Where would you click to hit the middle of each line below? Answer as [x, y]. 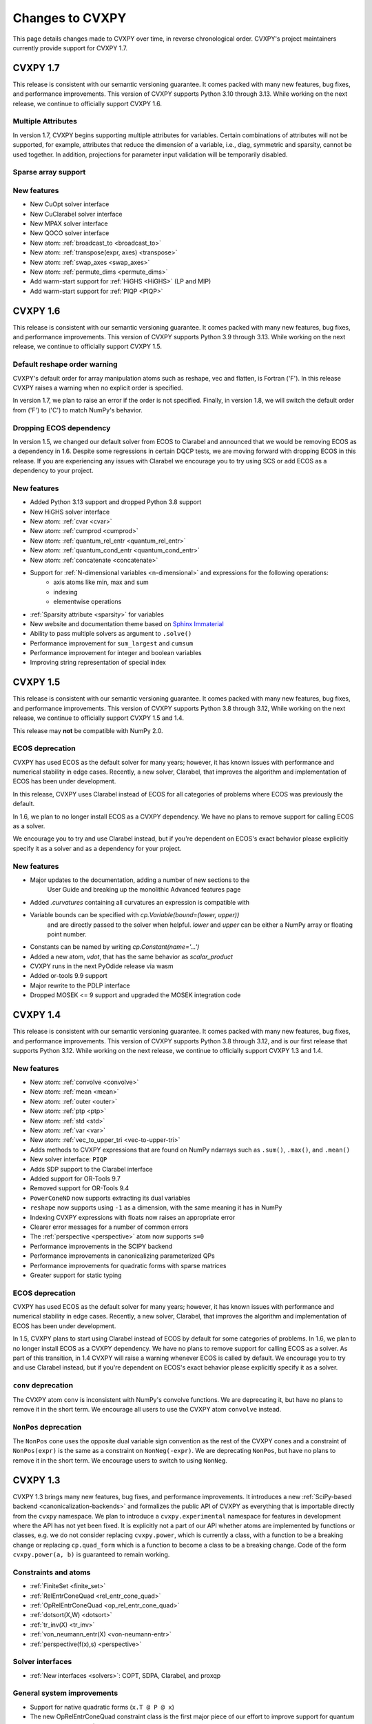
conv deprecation [43, 1385]
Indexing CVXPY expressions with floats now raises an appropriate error [133, 1217]
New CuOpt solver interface [70, 204]
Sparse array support [49, 172]
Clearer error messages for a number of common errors [109, 1227]
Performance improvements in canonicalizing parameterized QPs [122, 1256]
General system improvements [65, 1693]
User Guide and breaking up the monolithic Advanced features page [144, 890]
